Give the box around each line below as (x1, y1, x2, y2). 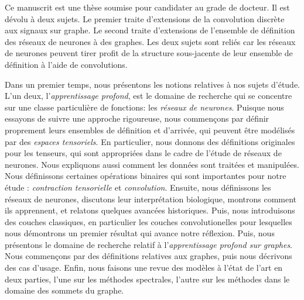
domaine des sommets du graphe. (5, 284, 124, 296)
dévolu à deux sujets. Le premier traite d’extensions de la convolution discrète (5, 12, 285, 25)
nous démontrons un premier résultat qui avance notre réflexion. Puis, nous (5, 227, 275, 239)
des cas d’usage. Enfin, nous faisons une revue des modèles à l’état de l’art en (5, 261, 283, 274)
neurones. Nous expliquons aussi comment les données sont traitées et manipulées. (5, 158, 299, 170)
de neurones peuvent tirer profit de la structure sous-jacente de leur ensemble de (5, 47, 293, 59)
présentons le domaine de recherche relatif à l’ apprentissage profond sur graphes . (5, 238, 293, 250)
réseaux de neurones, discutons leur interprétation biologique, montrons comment (5, 192, 297, 205)
